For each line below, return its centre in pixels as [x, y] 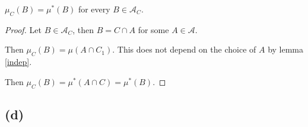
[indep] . [18, 62]
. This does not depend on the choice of [184, 49]
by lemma [286, 49]
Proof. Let [23, 29]
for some [153, 29]
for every [94, 9]
